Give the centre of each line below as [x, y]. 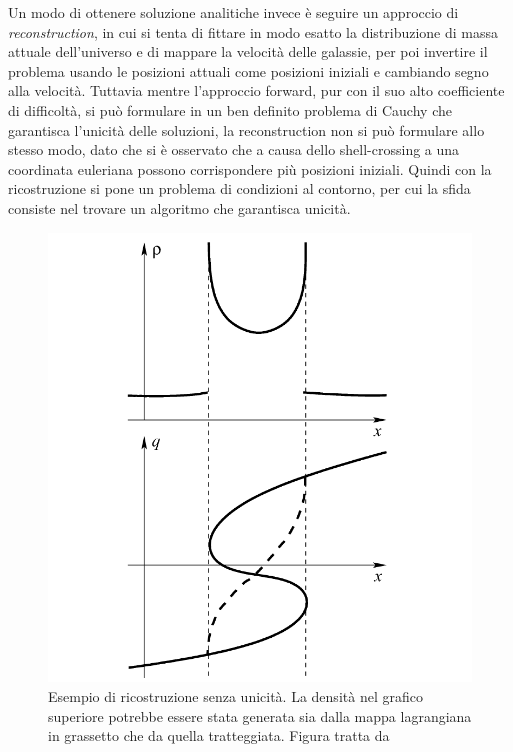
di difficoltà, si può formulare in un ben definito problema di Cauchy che [230, 109]
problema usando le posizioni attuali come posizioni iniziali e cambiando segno [248, 70]
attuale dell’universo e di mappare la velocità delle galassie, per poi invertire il [248, 51]
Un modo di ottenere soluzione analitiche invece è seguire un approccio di [233, 12]
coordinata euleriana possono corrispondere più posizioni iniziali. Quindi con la [250, 168]
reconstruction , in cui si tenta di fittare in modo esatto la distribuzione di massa [253, 31]
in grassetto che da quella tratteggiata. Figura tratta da [219, 735]
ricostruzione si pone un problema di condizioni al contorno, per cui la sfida [239, 188]
